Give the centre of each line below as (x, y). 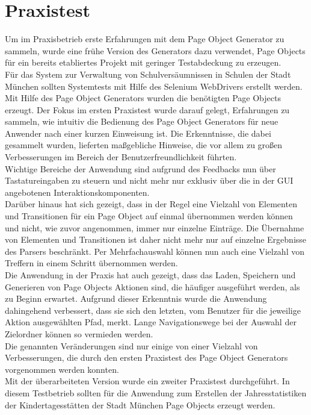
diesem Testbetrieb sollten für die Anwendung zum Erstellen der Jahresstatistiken (156, 392)
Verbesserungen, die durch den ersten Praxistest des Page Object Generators (146, 357)
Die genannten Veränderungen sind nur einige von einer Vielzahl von (131, 345)
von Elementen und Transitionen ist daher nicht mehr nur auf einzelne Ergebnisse (156, 239)
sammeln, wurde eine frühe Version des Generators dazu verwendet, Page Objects (155, 50)
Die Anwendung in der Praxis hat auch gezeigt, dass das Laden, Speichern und (150, 275)
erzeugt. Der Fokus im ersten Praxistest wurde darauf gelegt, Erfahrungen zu (147, 109)
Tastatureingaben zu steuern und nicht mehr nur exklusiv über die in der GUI (149, 180)
